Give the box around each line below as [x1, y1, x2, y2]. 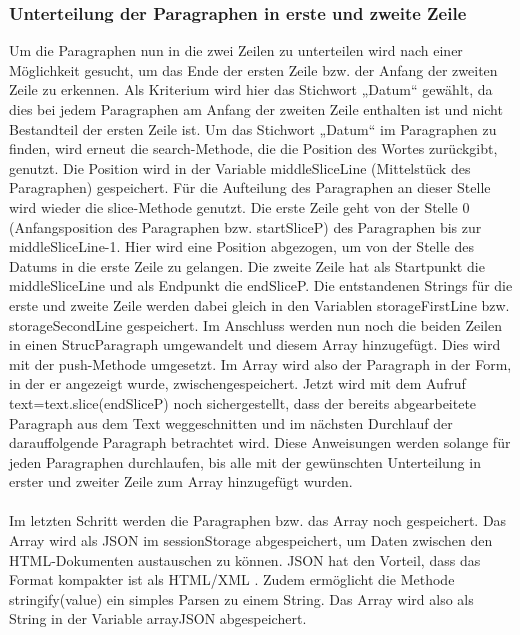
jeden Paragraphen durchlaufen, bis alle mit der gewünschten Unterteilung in [9, 451, 481, 472]
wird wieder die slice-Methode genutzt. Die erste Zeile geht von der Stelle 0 [9, 196, 470, 217]
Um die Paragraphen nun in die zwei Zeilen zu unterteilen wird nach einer [9, 40, 463, 61]
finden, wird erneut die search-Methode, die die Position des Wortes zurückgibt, [9, 138, 498, 159]
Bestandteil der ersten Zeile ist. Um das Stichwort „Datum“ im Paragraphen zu [9, 118, 497, 139]
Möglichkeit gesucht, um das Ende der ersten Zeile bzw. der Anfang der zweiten [9, 59, 498, 80]
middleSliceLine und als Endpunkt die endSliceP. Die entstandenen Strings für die [9, 275, 513, 296]
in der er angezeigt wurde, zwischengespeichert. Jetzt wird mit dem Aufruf [9, 373, 466, 394]
